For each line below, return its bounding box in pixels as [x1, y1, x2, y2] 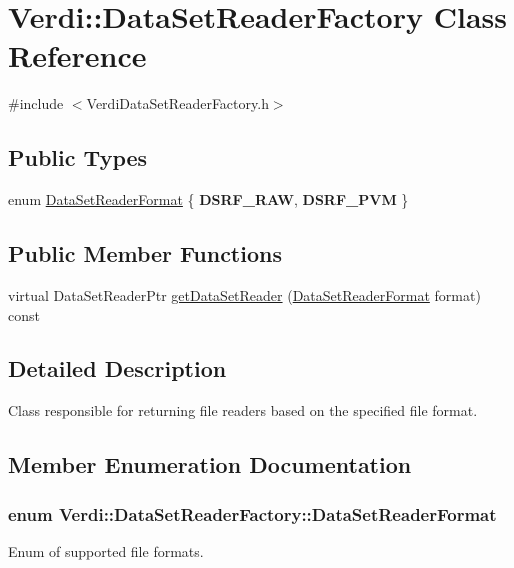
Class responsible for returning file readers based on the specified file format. [8, 400, 478, 421]
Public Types [8, 142, 148, 173]
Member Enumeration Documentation [8, 449, 412, 480]
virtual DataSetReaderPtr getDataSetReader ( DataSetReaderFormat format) [8, 284, 481, 305]
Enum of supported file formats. [8, 540, 204, 561]
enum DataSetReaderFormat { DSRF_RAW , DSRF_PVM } [8, 189, 409, 210]
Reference [8, 35, 147, 76]
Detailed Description [8, 353, 227, 384]
